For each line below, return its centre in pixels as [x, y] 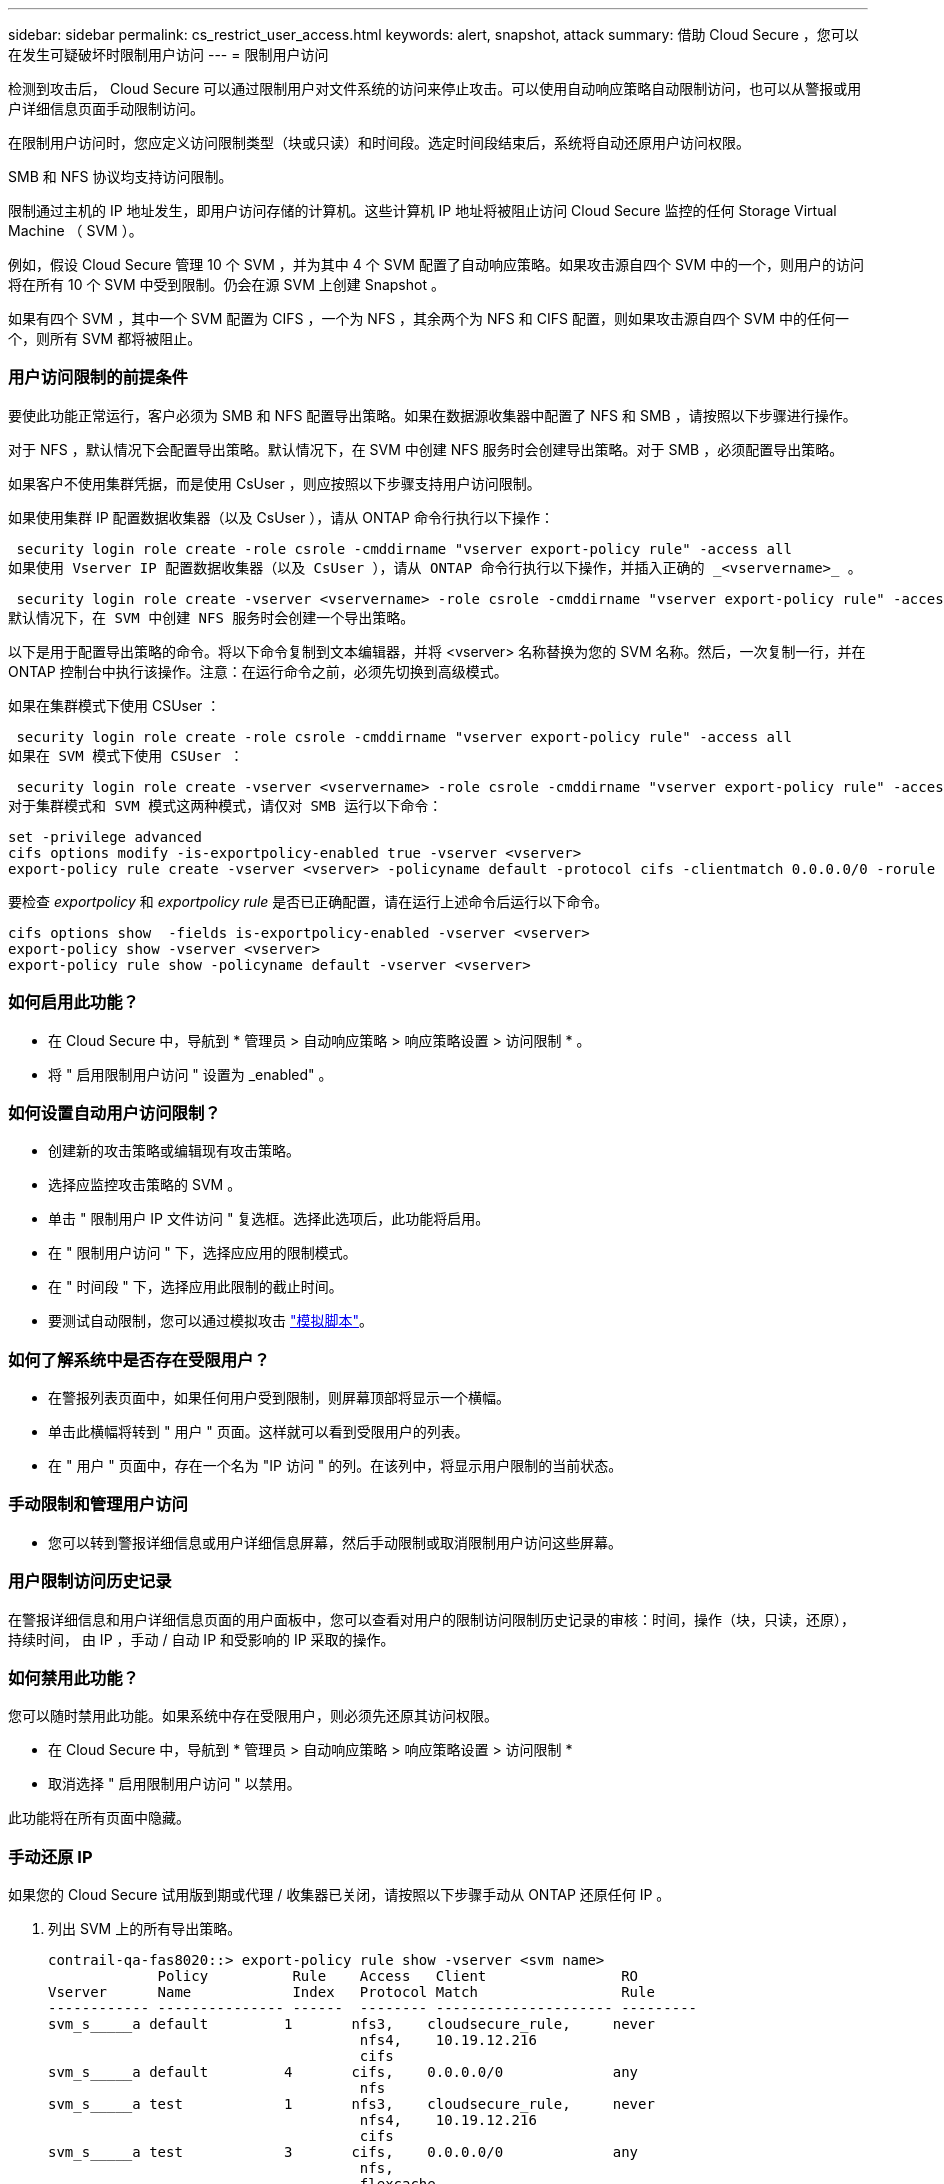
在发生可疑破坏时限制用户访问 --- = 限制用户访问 [168, 54]
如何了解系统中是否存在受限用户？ [139, 1359]
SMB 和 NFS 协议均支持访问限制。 [120, 176]
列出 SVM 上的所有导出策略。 [145, 1928]
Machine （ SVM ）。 [75, 230]
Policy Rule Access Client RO [398, 1976]
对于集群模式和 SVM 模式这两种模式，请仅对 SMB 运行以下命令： [225, 805]
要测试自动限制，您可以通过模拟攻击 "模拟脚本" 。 [210, 1321]
